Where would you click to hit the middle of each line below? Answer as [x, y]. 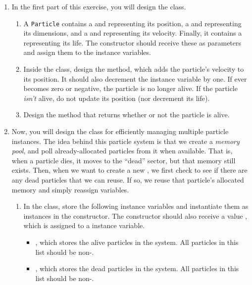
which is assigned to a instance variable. [84, 225]
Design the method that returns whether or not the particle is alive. [126, 115]
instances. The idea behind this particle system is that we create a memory [126, 141]
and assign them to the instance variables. [87, 52]
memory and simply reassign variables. [70, 189]
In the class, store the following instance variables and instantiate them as [136, 206]
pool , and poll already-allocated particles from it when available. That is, [122, 151]
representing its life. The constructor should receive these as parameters [132, 42]
